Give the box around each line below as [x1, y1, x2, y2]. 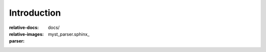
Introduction [9, 7, 61, 18]
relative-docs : [9, 25, 39, 30]
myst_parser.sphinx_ [48, 31, 90, 37]
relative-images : [9, 31, 44, 37]
